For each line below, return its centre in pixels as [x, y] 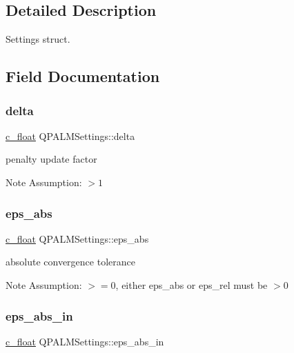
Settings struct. [38, 39]
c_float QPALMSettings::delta [70, 135]
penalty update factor [51, 159]
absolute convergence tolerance [70, 262]
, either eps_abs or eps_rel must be [192, 284]
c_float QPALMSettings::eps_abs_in [85, 341]
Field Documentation [83, 76]
